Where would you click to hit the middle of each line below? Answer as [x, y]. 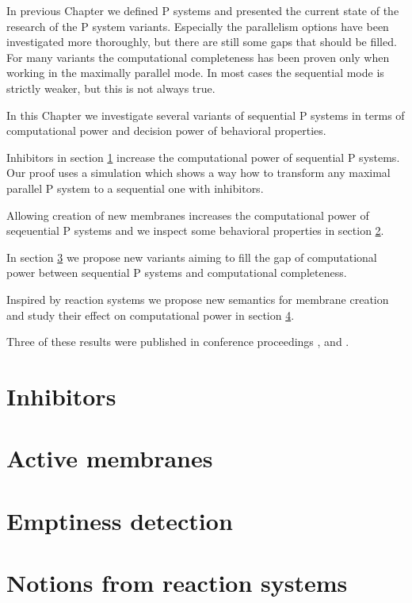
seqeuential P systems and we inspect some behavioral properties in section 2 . [195, 230]
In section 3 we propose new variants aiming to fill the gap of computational [192, 257]
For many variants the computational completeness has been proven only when [198, 57]
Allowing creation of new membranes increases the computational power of [188, 215]
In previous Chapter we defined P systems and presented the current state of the [203, 10]
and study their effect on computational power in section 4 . [151, 315]
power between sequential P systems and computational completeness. [177, 273]
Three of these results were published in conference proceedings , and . [178, 342]
